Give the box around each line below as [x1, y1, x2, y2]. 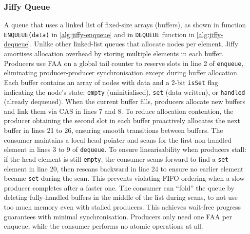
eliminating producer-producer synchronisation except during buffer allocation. [4, 67, 239, 78]
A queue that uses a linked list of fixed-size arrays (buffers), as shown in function [4, 20, 246, 30]
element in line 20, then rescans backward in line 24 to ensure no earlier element [4, 163, 244, 173]
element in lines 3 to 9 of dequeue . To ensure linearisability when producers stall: [4, 144, 247, 154]
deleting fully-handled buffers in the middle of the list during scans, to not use [4, 192, 238, 202]
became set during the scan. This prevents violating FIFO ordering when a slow [4, 173, 245, 183]
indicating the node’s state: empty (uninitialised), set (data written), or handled [4, 86, 245, 97]
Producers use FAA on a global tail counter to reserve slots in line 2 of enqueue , [4, 58, 244, 68]
